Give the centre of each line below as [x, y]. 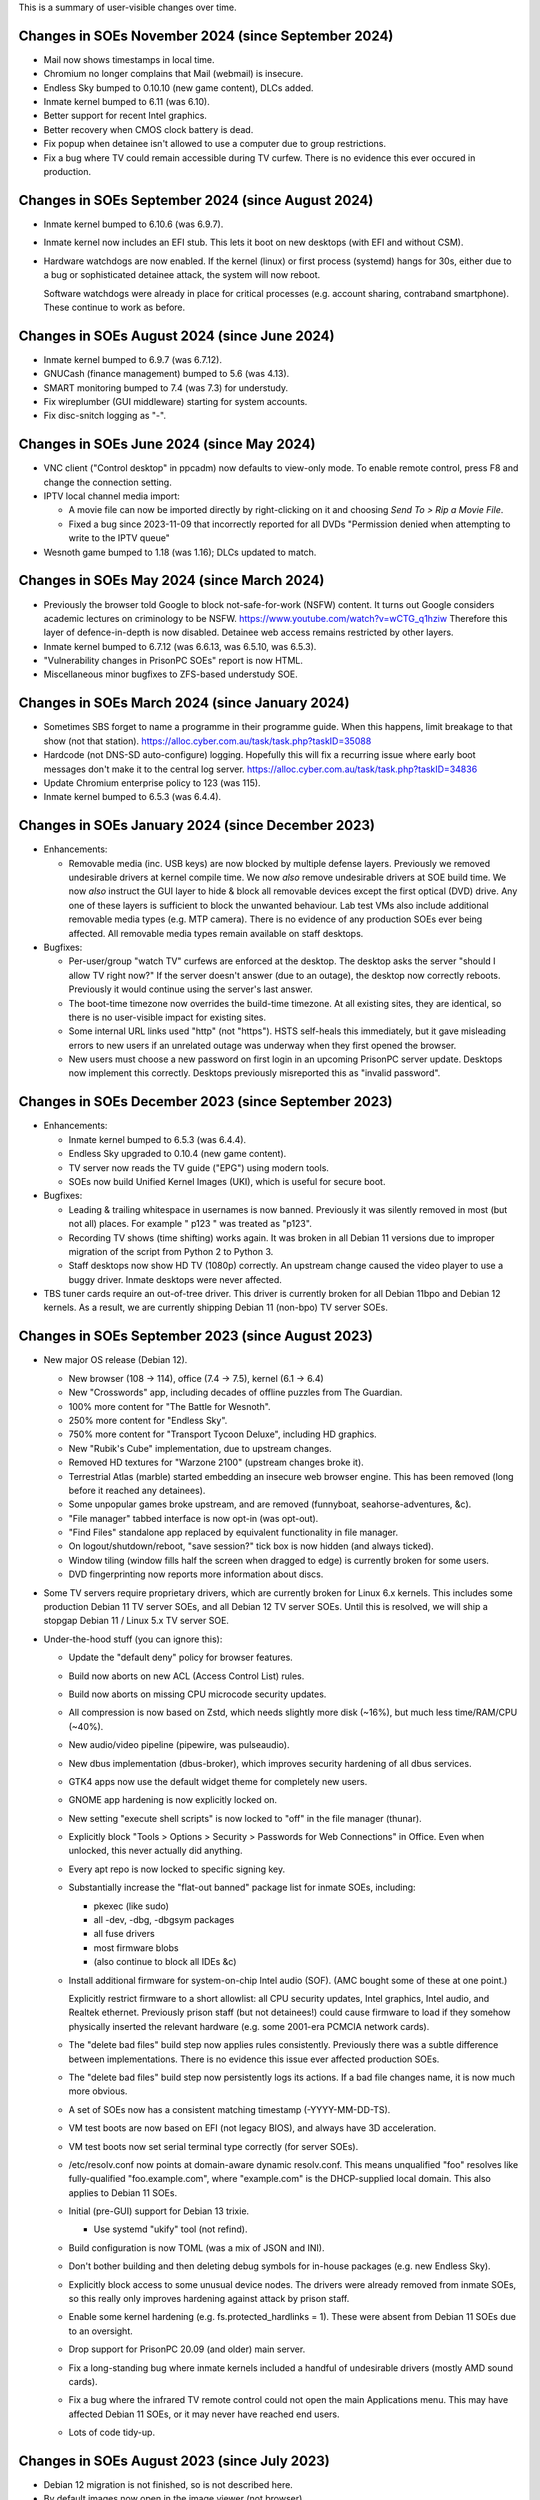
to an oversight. [101, 2331]
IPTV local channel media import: [111, 496]
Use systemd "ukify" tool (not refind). [170, 2229]
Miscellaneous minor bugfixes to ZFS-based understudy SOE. [171, 674]
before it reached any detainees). [137, 1490]
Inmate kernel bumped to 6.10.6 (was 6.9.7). [133, 224]
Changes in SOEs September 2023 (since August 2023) [196, 1336]
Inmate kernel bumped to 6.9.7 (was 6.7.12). [132, 359]
